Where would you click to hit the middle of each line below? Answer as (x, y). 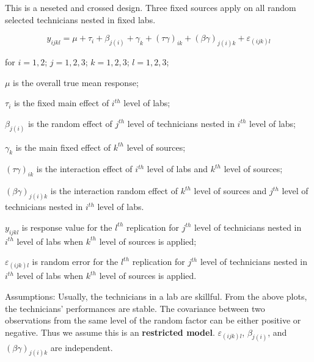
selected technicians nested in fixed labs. (80, 19)
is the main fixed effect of (63, 147)
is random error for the (75, 262)
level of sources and (230, 191)
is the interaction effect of (84, 169)
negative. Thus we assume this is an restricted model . (110, 332)
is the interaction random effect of (114, 191)
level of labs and (177, 169)
